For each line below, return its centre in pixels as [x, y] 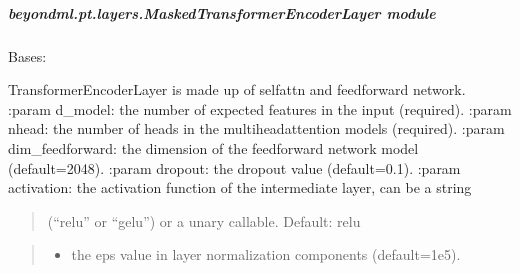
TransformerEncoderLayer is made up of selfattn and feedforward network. [237, 89]
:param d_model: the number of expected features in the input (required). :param [260, 108]
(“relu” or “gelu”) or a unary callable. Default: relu [204, 220]
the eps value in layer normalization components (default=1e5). [266, 254]
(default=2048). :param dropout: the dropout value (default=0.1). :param [234, 167]
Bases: [27, 55]
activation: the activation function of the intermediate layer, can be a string [240, 187]
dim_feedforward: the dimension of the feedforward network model [213, 147]
